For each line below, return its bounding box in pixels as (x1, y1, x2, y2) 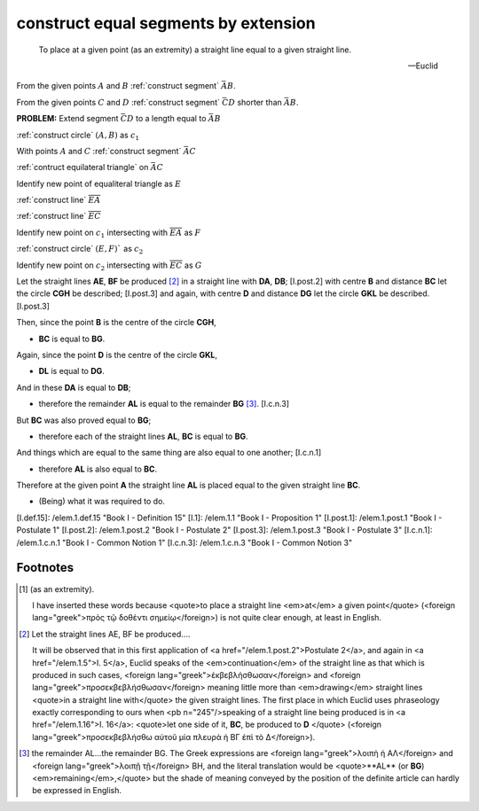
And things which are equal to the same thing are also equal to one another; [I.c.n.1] (16, 448, 322, 458)
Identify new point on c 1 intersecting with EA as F (16, 227, 201, 239)
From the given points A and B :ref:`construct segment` (16, 81, 219, 91)
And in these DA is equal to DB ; (16, 382, 131, 393)
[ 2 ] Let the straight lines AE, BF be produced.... (19, 628, 191, 639)
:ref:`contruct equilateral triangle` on (16, 162, 149, 173)
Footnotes (16, 560, 75, 575)
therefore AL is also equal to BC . (38, 464, 158, 474)
